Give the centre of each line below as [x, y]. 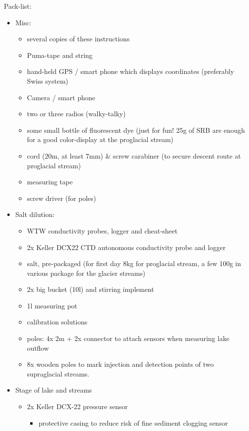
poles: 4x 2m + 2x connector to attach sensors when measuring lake [128, 338]
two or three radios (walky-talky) [76, 114]
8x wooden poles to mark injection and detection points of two [120, 364]
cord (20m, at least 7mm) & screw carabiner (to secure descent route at [134, 155]
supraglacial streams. [58, 373]
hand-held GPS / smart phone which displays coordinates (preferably [131, 71]
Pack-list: [18, 6]
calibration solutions [57, 322]
